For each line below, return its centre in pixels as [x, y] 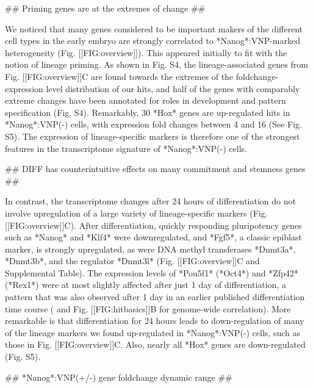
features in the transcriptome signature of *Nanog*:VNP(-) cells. [126, 148]
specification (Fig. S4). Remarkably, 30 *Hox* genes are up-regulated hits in [148, 112]
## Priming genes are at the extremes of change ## [105, 8]
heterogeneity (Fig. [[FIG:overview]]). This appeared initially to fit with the [146, 52]
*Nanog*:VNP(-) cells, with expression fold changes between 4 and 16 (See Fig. [153, 124]
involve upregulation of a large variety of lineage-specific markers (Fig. [136, 213]
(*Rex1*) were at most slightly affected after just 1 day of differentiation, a [146, 285]
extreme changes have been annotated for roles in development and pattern [146, 100]
